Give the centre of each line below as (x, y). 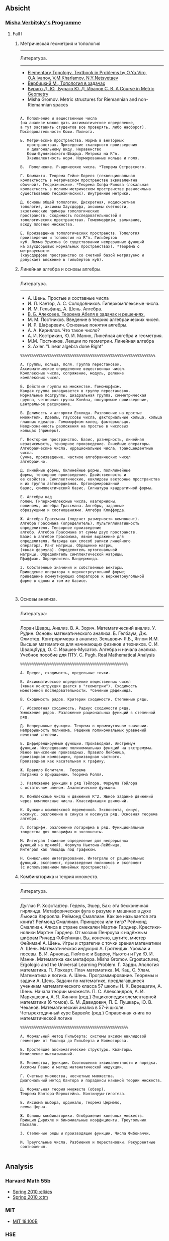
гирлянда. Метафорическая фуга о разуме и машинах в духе (86, 911)
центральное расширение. (46, 404)
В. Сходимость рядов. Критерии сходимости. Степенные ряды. (84, 699)
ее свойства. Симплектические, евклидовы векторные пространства (90, 479)
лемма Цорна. (34, 1107)
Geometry (38, 94)
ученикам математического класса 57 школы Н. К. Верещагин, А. (91, 986)
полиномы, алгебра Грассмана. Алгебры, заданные (72, 506)
